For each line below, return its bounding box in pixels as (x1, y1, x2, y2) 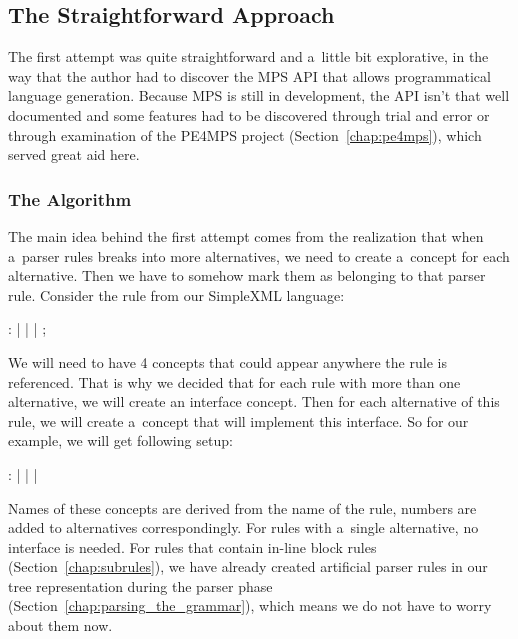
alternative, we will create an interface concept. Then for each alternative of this (8, 391, 500, 412)
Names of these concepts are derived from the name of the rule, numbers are (8, 497, 477, 518)
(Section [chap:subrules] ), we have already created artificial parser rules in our (8, 556, 488, 577)
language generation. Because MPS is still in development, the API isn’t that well (8, 85, 510, 106)
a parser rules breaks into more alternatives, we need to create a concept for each (8, 245, 510, 266)
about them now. (8, 615, 113, 636)
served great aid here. (8, 144, 140, 165)
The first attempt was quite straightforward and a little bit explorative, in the (8, 46, 489, 67)
